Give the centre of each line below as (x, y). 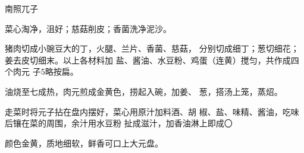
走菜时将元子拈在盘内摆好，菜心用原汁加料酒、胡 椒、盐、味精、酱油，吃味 (152, 111)
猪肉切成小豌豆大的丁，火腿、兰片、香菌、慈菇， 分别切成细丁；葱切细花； (152, 48)
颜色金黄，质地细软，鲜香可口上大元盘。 (84, 143)
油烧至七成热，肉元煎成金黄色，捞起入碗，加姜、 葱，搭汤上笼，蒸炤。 (144, 91)
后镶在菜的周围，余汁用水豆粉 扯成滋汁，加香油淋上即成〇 (119, 123)
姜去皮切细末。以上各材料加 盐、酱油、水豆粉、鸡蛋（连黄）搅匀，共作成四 (152, 60)
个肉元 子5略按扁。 (42, 71)
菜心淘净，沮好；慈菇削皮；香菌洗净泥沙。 (88, 28)
